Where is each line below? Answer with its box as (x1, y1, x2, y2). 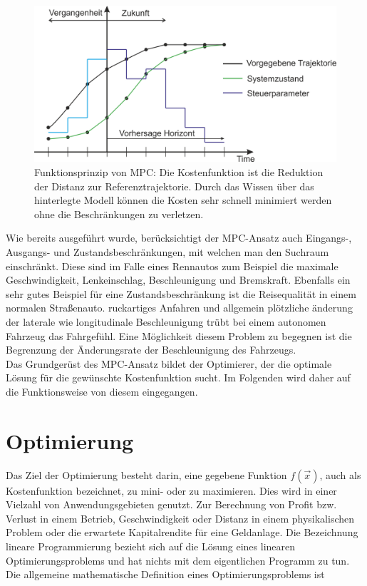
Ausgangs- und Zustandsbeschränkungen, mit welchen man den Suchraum (6, 245, 329, 259)
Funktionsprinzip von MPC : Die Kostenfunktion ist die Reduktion (34, 165, 324, 180)
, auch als (319, 467, 361, 482)
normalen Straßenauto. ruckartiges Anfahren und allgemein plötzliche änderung (6, 300, 353, 315)
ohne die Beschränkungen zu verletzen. (34, 206, 204, 221)
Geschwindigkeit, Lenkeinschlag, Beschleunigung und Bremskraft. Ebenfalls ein (6, 272, 351, 287)
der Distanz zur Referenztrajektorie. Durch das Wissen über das (34, 178, 314, 193)
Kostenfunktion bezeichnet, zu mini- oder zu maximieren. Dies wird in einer (6, 483, 337, 498)
